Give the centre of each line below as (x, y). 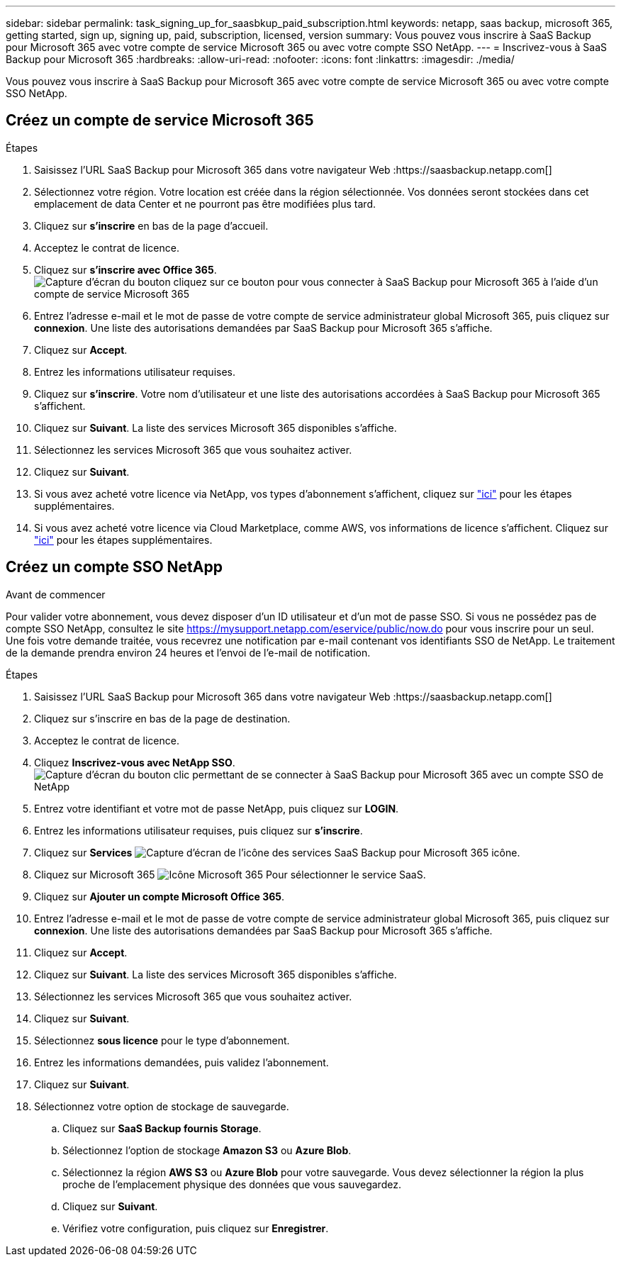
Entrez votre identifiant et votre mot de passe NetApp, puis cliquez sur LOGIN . (217, 808)
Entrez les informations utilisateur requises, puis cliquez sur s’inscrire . (198, 830)
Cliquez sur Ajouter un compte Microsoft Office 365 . (160, 896)
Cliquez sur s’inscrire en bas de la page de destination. (162, 718)
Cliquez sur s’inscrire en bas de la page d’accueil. (151, 225)
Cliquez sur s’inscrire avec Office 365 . (125, 269)
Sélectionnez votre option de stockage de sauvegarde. (162, 1106)
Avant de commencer (56, 594)
